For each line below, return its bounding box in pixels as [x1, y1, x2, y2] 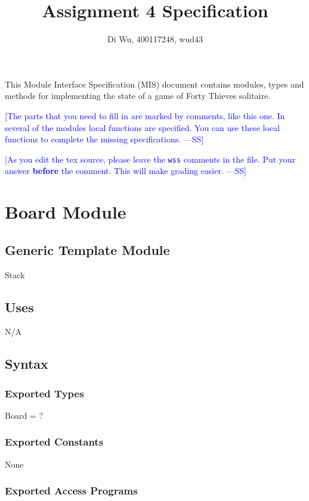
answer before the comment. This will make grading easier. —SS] [5, 164, 246, 177]
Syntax [5, 354, 48, 373]
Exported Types [5, 385, 84, 400]
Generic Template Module [5, 240, 170, 259]
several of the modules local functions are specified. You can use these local [5, 121, 280, 133]
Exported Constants [5, 434, 104, 449]
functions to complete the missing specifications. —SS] [5, 133, 204, 145]
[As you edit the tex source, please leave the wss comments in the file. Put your [5, 153, 296, 165]
